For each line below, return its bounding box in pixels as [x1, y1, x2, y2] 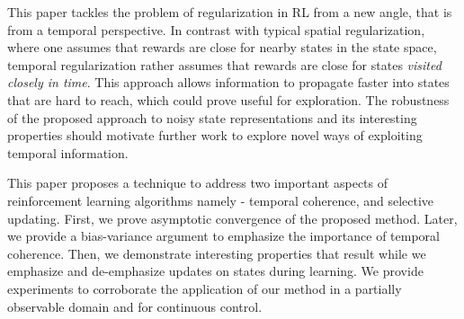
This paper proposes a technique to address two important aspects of [7, 173, 388, 192]
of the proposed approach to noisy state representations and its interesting [7, 108, 417, 127]
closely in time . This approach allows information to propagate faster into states [7, 73, 450, 92]
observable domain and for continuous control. [7, 297, 263, 315]
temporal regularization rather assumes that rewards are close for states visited [7, 55, 442, 74]
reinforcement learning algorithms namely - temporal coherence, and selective [7, 191, 434, 209]
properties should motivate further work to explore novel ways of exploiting [7, 126, 423, 145]
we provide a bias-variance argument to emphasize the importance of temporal [7, 226, 440, 245]
